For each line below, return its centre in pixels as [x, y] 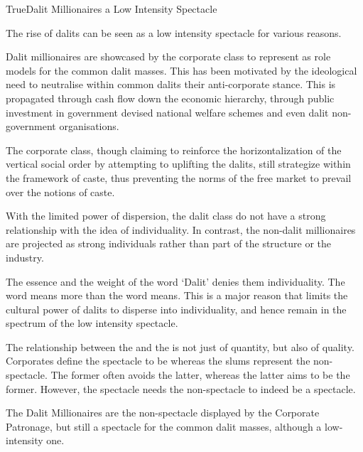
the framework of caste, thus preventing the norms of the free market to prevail [179, 177]
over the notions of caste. [60, 192]
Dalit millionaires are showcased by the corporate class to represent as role [168, 56]
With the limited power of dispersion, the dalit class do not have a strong [166, 216]
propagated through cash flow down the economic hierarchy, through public [170, 98]
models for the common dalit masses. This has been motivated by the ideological [181, 70]
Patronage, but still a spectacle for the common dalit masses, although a [164, 426]
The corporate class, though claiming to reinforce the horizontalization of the [174, 150]
